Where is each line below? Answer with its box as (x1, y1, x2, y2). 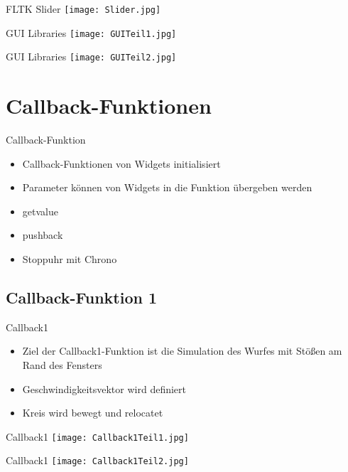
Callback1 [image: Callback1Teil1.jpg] (6, 429, 189, 444)
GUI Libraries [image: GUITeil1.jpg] (6, 25, 177, 40)
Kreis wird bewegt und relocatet (22, 405, 163, 420)
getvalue (22, 203, 58, 218)
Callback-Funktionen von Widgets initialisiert (22, 156, 221, 171)
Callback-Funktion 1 (6, 286, 158, 309)
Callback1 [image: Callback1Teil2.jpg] (6, 453, 189, 468)
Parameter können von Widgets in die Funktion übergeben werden (22, 180, 312, 195)
